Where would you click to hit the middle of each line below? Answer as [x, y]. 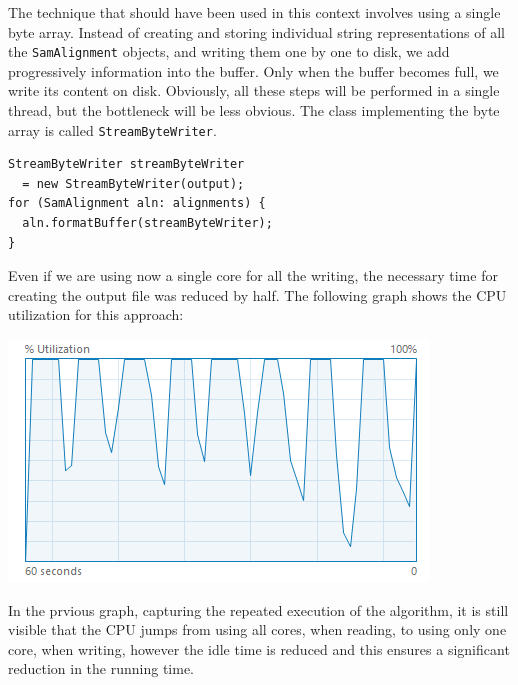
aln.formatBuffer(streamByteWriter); [147, 223]
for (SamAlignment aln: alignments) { [137, 203]
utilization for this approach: [96, 314]
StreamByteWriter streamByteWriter [126, 164]
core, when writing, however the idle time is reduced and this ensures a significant [259, 648]
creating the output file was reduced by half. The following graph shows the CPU [257, 294]
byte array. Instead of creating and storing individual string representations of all [256, 31]
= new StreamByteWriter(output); [133, 183]
